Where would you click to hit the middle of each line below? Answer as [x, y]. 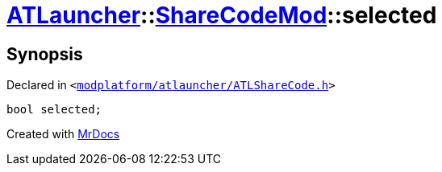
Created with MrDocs [63, 134]
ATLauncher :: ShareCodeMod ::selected [222, 15]
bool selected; [54, 110]
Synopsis [45, 54]
